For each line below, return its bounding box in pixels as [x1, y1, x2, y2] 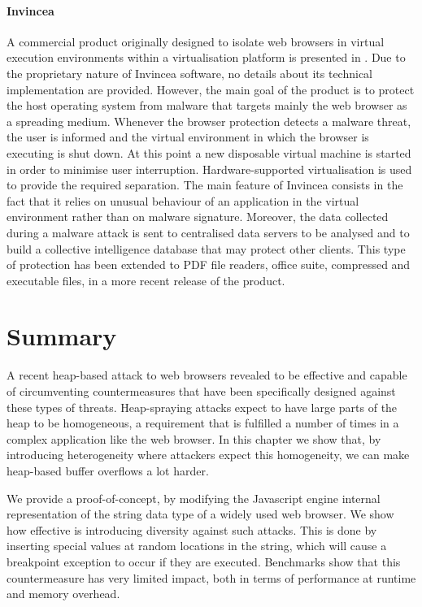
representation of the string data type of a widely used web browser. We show [7, 505, 394, 522]
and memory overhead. [7, 585, 120, 602]
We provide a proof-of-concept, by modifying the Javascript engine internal [7, 489, 381, 506]
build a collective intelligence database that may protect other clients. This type [7, 240, 406, 257]
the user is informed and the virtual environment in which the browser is [7, 128, 369, 145]
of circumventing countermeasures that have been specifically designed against [7, 383, 396, 400]
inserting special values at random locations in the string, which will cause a [7, 537, 387, 554]
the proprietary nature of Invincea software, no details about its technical [7, 64, 373, 81]
